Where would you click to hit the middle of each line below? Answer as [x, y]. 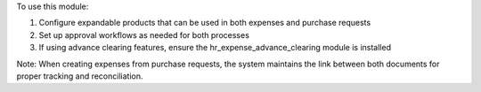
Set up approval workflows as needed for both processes [144, 34]
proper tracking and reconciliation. [80, 76]
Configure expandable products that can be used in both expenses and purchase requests [205, 23]
